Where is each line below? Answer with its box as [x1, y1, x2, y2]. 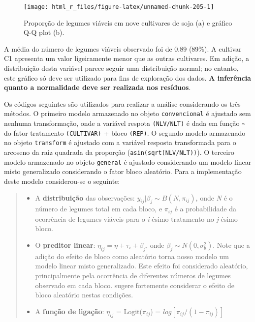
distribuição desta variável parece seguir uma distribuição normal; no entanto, [4, 63, 239, 73]
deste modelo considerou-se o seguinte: [4, 176, 120, 186]
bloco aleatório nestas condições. [35, 290, 133, 300]
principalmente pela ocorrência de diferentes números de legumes [35, 270, 231, 280]
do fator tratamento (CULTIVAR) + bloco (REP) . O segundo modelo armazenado [4, 127, 246, 138]
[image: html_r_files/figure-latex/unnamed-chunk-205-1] [24, 3, 214, 10]
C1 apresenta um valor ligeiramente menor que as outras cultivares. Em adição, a [4, 53, 250, 63]
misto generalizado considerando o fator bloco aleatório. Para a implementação [4, 166, 242, 176]
